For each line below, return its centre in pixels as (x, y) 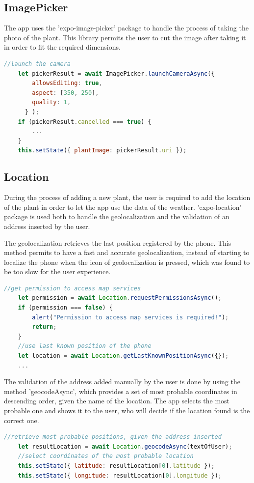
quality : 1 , (51, 102)
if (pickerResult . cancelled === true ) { (85, 122)
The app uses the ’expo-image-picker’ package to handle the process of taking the (126, 28)
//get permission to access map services (73, 288)
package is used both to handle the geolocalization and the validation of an (117, 216)
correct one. (22, 420)
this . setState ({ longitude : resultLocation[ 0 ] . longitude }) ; (120, 475)
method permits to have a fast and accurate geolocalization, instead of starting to (127, 252)
